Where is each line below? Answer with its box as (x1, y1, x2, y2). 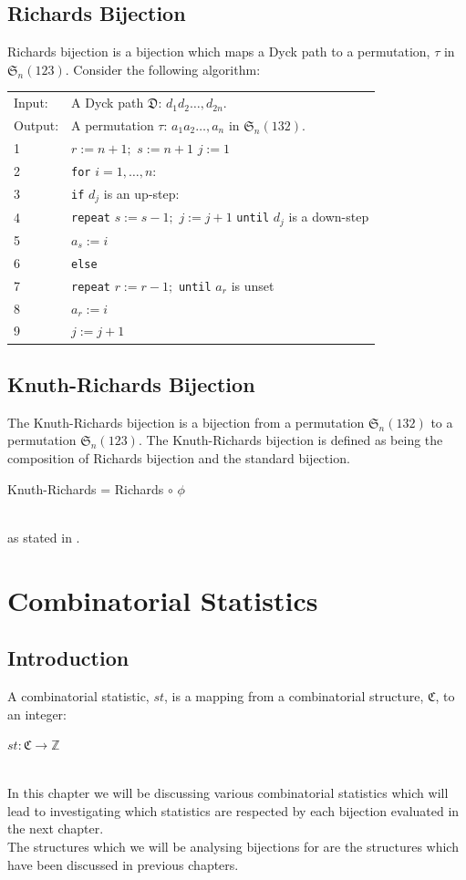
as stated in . (7, 527, 80, 546)
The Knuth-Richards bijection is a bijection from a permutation (7, 412, 365, 431)
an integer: (7, 704, 67, 723)
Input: (14, 93, 48, 112)
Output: (14, 115, 59, 134)
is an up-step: (103, 183, 180, 202)
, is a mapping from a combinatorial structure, (164, 686, 424, 705)
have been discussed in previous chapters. (7, 854, 239, 874)
